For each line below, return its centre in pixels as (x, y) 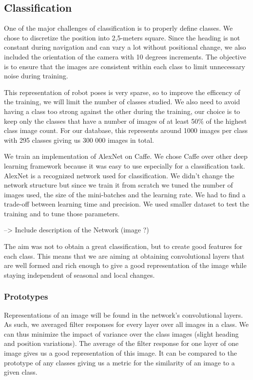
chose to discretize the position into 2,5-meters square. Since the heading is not (122, 37)
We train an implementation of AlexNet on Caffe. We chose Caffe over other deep (126, 156)
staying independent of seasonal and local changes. (79, 275)
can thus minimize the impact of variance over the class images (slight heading (121, 333)
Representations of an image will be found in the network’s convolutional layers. (124, 314)
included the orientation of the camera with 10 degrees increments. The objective (125, 56)
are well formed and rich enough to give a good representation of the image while (125, 265)
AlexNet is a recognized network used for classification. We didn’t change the (119, 175)
